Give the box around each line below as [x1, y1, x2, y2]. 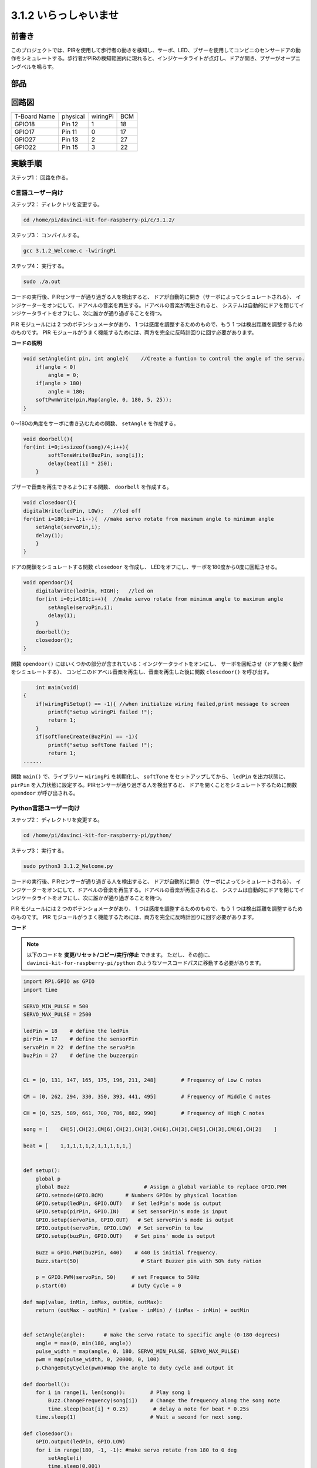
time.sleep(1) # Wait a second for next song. [35, 1414, 244, 1420]
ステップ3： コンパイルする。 [11, 232, 83, 239]
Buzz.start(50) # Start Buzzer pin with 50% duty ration [35, 1257, 262, 1264]
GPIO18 [14, 120, 35, 128]
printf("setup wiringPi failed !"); [48, 709, 154, 716]
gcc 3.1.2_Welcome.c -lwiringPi [23, 247, 117, 254]
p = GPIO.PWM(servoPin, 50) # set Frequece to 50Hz [35, 1274, 200, 1281]
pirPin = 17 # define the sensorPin [23, 1036, 138, 1042]
